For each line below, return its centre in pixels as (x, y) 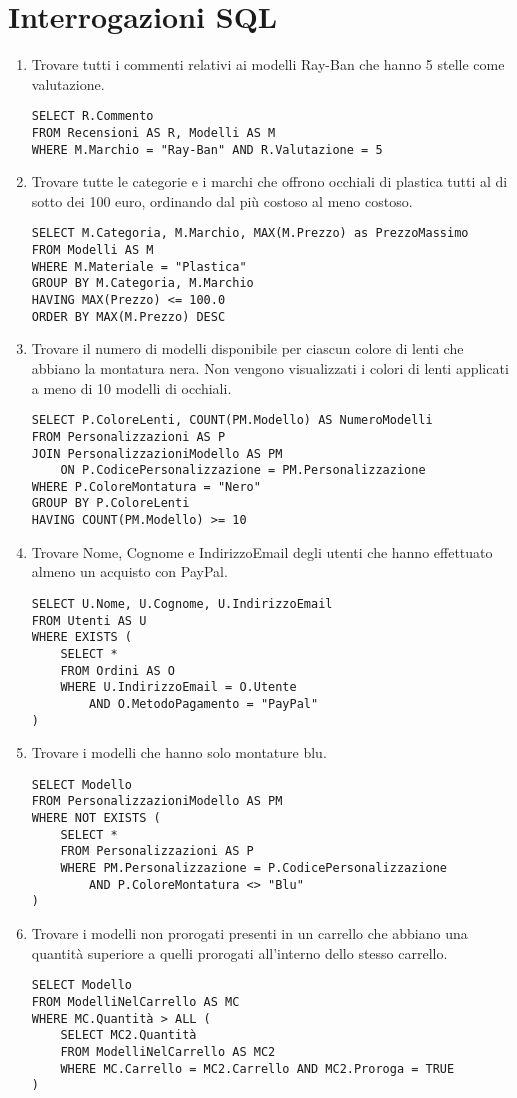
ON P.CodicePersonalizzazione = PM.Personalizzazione (243, 470)
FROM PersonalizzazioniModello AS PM (157, 801)
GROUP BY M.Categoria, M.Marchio (142, 283)
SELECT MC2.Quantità (128, 1035)
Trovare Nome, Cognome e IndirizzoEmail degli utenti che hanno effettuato (262, 551)
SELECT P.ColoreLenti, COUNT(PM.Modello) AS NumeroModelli (232, 420)
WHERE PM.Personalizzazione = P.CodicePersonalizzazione (254, 868)
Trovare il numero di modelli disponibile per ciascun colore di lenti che (247, 348)
